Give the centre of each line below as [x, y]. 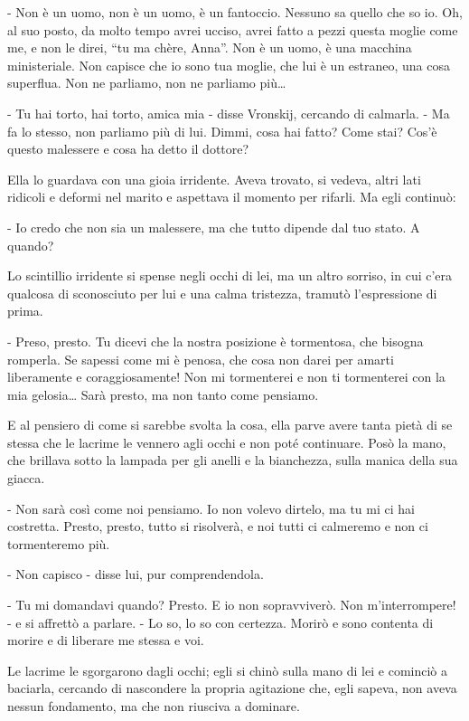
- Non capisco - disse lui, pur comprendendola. [136, 574]
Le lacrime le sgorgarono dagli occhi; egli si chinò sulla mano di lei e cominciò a [227, 670]
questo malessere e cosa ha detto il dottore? [128, 149]
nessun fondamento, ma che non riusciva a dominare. [154, 706]
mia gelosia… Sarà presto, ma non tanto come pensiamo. [163, 394]
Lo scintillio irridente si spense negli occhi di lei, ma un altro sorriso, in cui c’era [230, 275]
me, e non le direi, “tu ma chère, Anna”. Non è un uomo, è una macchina [210, 47]
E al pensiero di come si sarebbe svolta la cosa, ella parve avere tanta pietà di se [230, 425]
